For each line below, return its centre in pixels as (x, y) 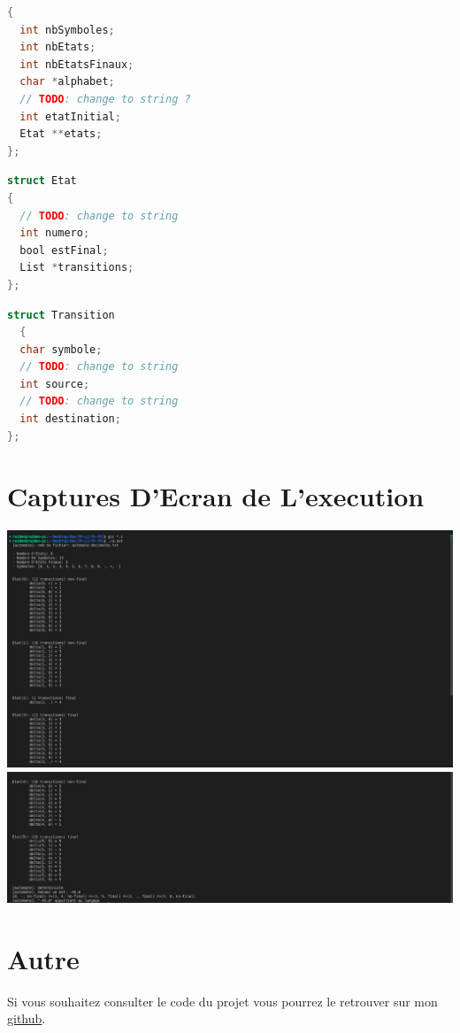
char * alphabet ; (67, 82)
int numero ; (55, 233)
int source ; (55, 384)
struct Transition (61, 315)
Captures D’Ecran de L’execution (216, 496)
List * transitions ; (77, 268)
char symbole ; (61, 349)
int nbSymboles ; (67, 30)
